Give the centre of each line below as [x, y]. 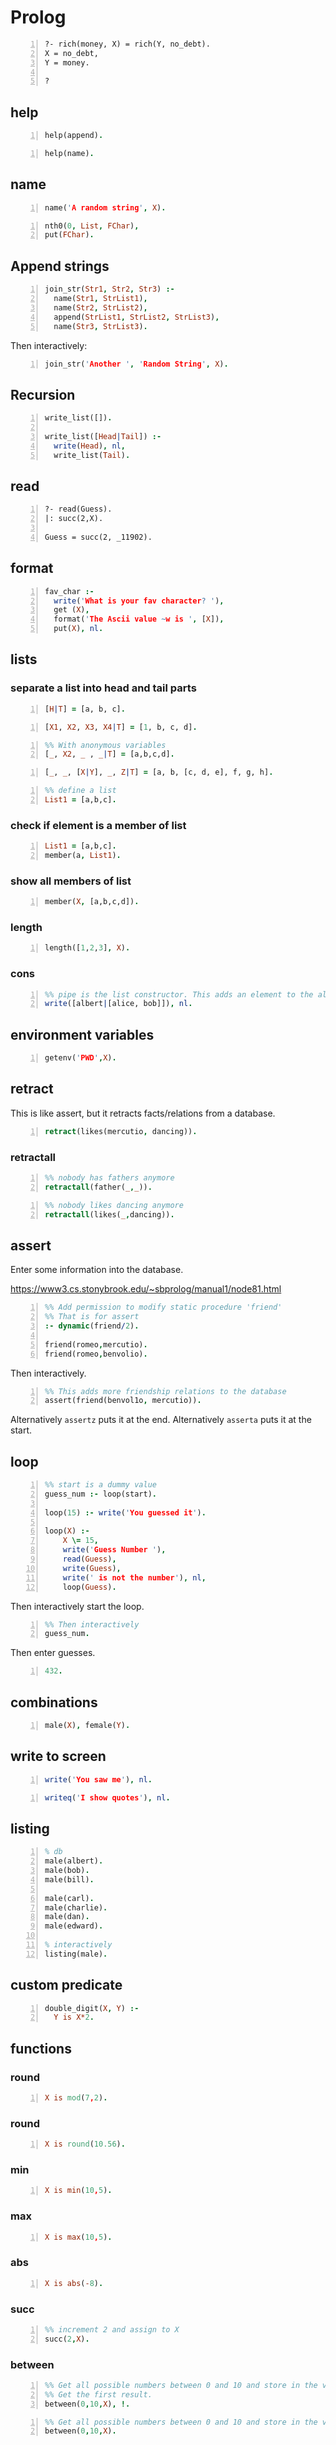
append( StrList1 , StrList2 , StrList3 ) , [136, 317]
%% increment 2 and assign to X [112, 2329]
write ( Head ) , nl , [89, 446]
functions [41, 2048]
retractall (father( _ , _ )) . [98, 1187]
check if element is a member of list [98, 825]
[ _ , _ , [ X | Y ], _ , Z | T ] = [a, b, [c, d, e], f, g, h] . [159, 772]
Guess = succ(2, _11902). [98, 537]
